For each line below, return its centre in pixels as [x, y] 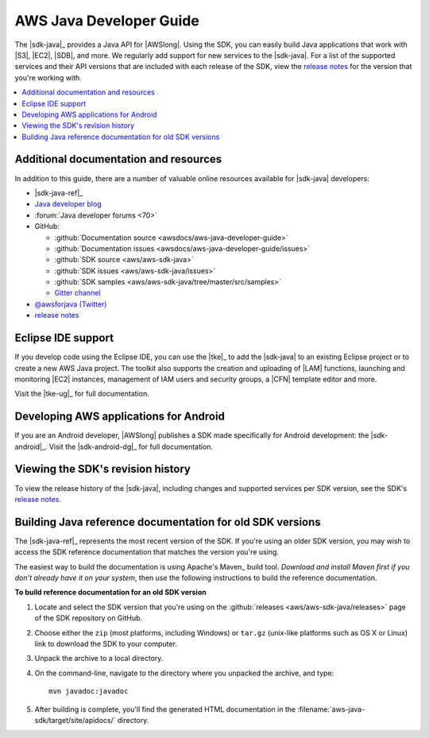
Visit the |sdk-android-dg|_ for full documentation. [131, 446]
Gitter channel [77, 293]
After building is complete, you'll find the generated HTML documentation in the [165, 709]
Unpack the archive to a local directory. [99, 659]
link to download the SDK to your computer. [106, 643]
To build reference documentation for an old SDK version [110, 593]
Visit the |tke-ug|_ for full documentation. [82, 394]
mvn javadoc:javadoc [89, 692]
